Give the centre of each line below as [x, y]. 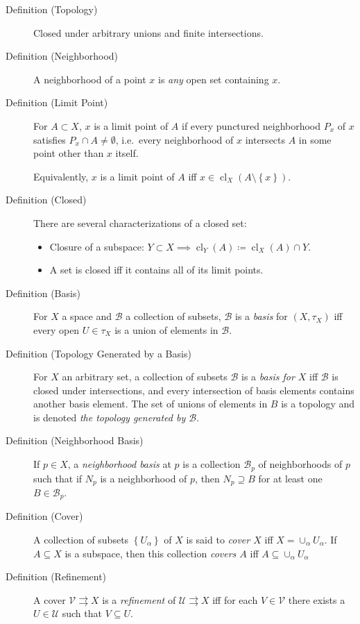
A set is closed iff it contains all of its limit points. [156, 270]
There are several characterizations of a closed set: [140, 222]
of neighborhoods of [300, 464]
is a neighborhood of [144, 478]
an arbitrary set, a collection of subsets [145, 377]
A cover [50, 599]
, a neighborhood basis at [119, 464]
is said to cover [218, 540]
